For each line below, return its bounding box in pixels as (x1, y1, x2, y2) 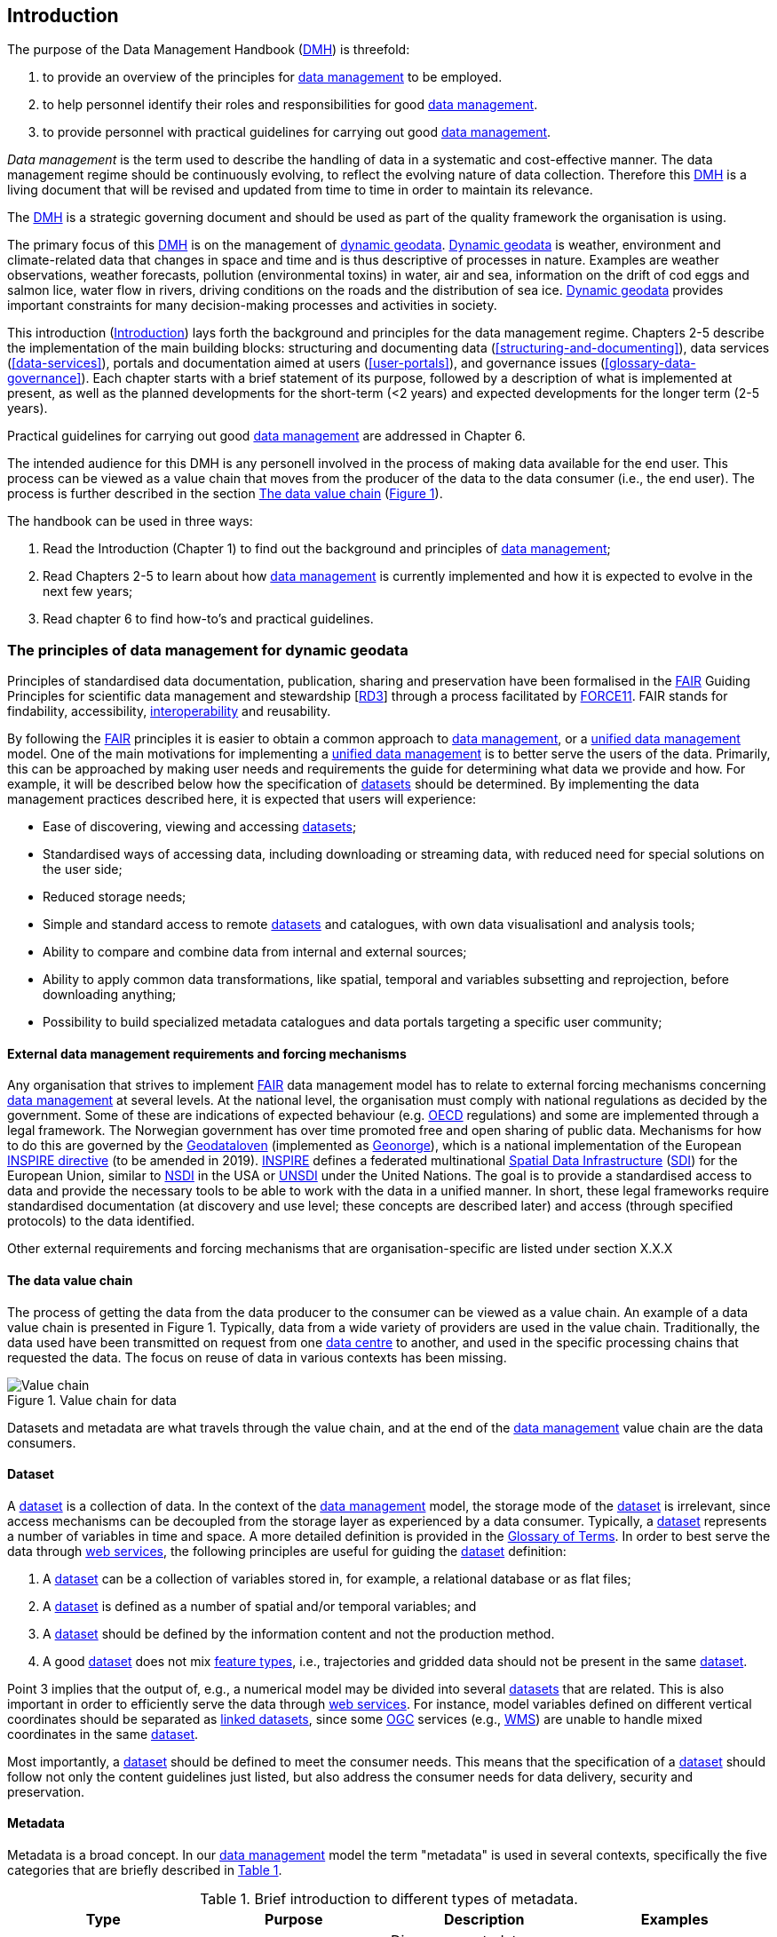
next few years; (43, 583, 133, 599)
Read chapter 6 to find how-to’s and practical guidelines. (43, 611, 374, 627)
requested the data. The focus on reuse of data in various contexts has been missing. (7, 1349, 507, 1365)
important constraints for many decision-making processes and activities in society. (7, 298, 497, 314)
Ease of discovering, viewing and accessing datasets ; (43, 819, 357, 835)
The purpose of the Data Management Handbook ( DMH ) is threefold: (7, 42, 410, 58)
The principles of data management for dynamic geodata (7, 640, 408, 659)
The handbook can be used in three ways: (7, 513, 253, 529)
